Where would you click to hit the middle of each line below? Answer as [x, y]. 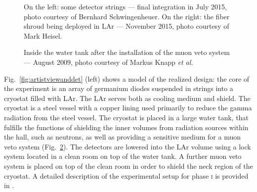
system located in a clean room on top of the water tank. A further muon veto [123, 156]
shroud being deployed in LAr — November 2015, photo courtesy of [127, 26]
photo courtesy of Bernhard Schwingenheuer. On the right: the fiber [127, 16]
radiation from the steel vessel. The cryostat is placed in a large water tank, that [126, 117]
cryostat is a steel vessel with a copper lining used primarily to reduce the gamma [128, 108]
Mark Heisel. [43, 35]
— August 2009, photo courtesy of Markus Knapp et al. [108, 62]
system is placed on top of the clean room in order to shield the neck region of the [128, 166]
